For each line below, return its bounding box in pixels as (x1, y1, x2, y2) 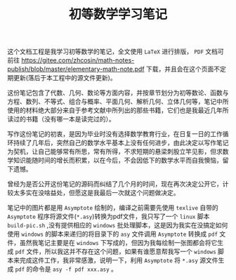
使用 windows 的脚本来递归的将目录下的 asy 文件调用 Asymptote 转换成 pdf (7, 229, 218, 239)
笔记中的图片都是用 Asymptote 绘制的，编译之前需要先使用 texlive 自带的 (7, 204, 219, 212)
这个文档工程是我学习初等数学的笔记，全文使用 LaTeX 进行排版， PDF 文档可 (7, 47, 225, 56)
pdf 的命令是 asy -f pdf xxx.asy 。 (15, 265, 118, 274)
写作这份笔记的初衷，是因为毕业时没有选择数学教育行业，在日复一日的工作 (7, 130, 223, 138)
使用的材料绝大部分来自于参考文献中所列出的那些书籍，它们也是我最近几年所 (7, 106, 229, 114)
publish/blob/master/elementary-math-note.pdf (7, 65, 145, 74)
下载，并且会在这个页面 (146, 65, 214, 74)
